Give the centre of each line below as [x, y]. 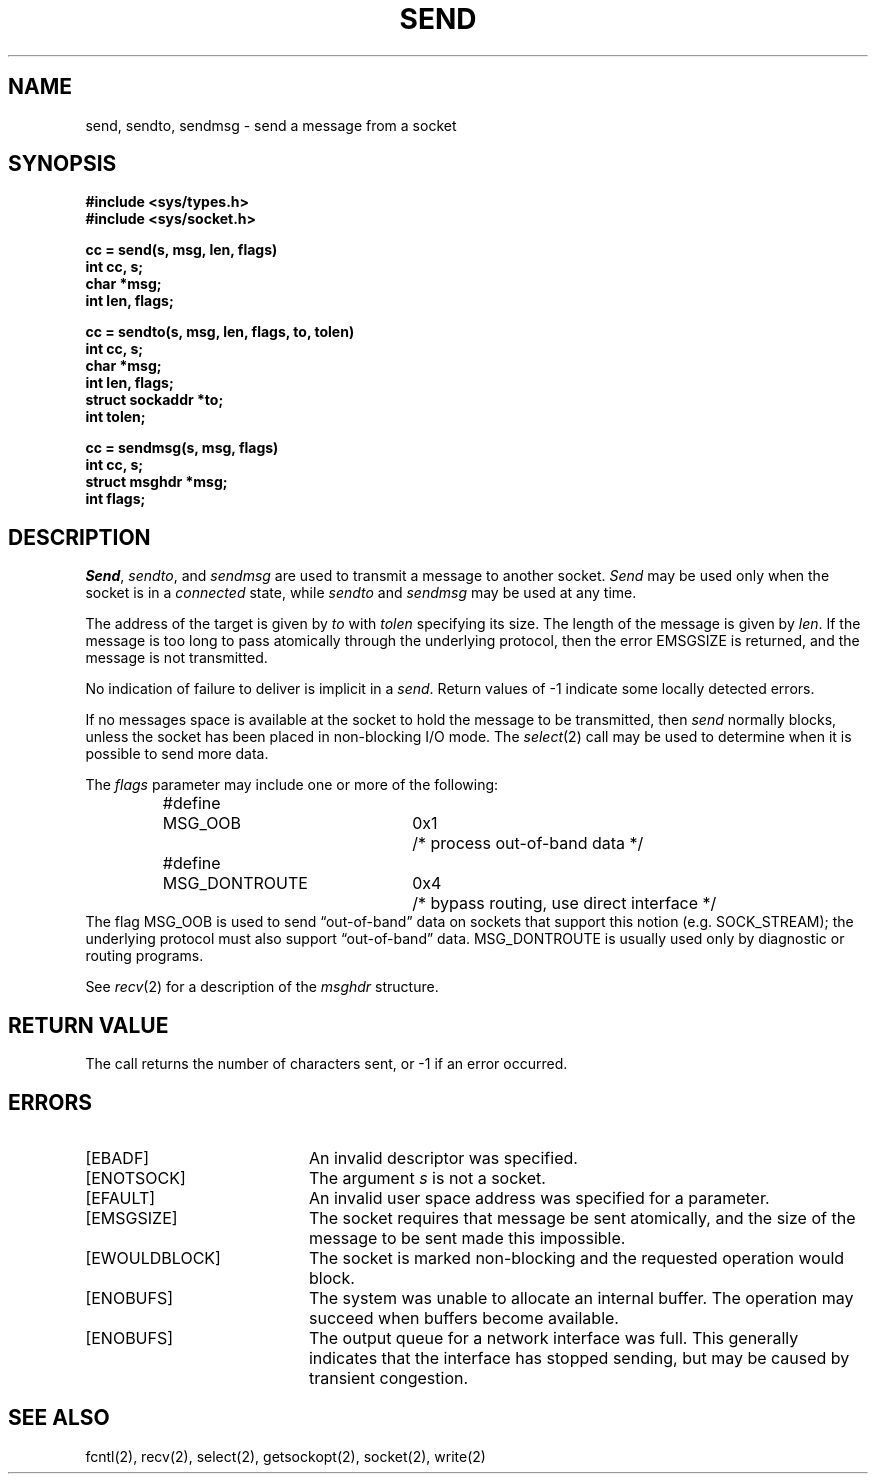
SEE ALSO [59, 1418]
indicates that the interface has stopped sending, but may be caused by [579, 1357]
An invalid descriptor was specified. [443, 1157]
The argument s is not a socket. [427, 1177]
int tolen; [115, 417]
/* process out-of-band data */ [528, 843]
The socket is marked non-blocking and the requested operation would [576, 1257]
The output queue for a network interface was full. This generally [553, 1337]
